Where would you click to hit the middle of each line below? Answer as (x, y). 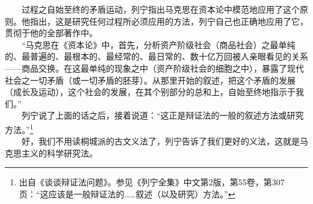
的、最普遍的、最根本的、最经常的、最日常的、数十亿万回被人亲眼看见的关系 (156, 56)
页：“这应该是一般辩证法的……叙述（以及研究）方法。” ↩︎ (127, 193)
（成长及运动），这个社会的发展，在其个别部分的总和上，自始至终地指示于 (150, 92)
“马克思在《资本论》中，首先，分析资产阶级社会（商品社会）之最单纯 (158, 44)
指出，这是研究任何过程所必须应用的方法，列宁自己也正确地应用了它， (169, 21)
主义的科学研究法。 (59, 153)
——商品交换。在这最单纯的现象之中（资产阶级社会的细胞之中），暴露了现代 (154, 68)
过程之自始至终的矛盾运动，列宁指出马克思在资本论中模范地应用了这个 (160, 9)
